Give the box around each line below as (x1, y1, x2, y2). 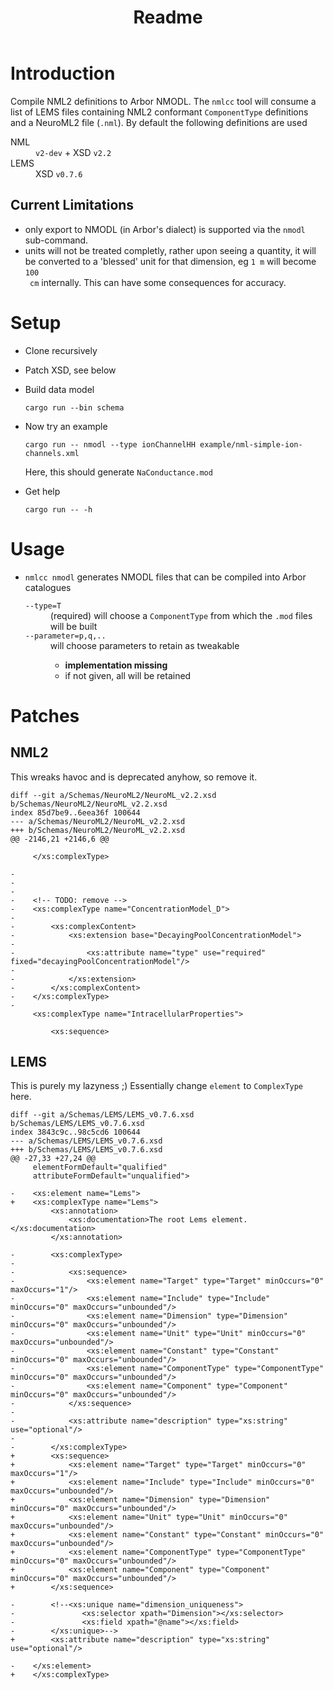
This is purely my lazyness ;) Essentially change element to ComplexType (10, 1080, 304, 1092)
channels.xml (24, 448, 80, 458)
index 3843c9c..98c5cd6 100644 (10, 1127, 141, 1138)
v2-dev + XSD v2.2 (35, 146, 112, 158)
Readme (133, 6, 203, 29)
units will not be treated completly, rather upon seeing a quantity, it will (24, 244, 317, 256)
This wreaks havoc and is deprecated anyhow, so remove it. (10, 771, 258, 783)
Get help (24, 485, 61, 497)
